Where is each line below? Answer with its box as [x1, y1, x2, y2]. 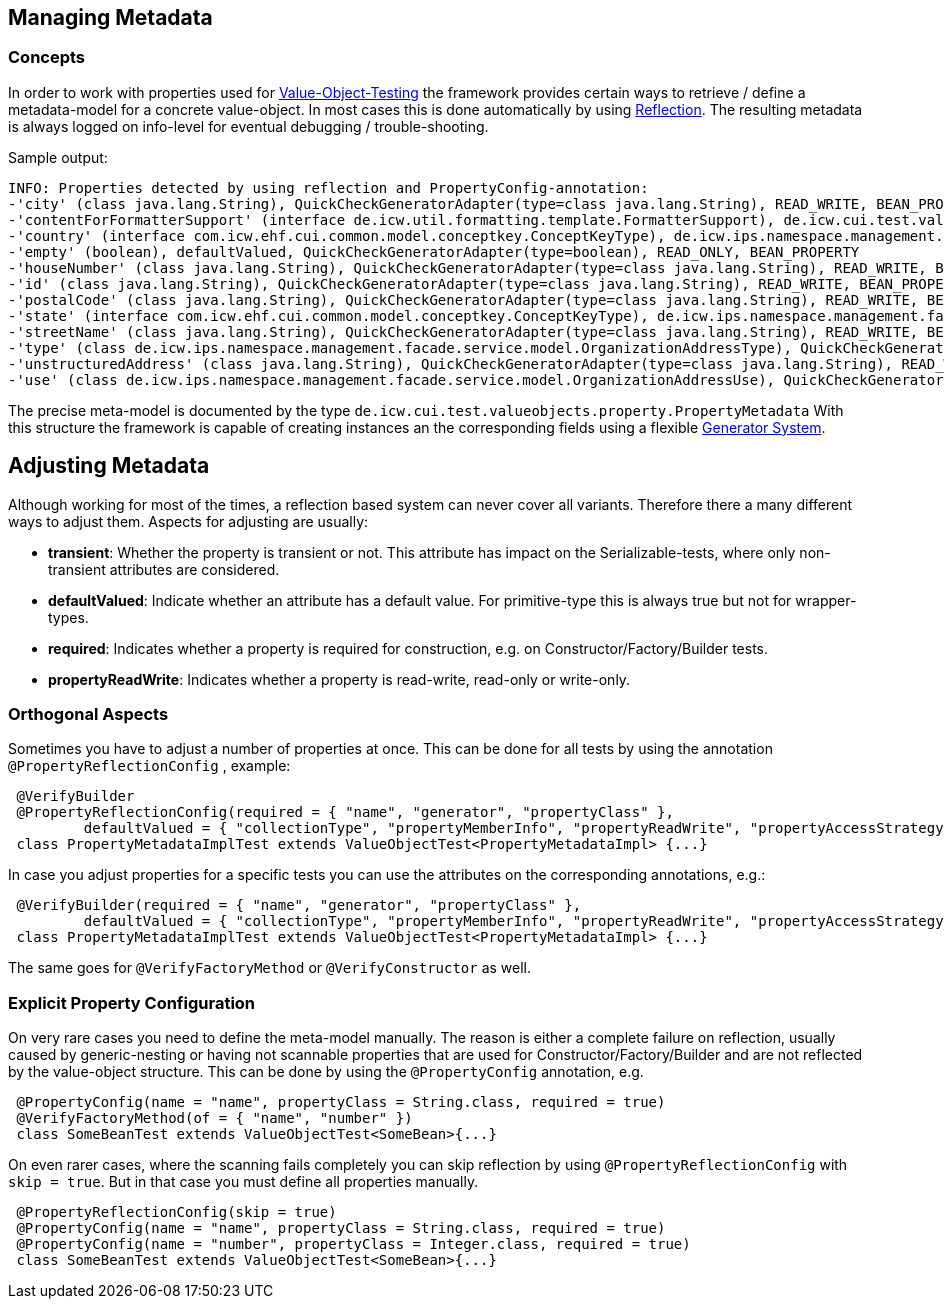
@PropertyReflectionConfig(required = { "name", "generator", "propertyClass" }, [16, 804, 674, 821]
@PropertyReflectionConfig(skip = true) [16, 1204, 337, 1221]
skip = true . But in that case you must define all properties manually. [8, 1173, 479, 1191]
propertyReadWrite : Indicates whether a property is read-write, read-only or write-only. [48, 670, 631, 688]
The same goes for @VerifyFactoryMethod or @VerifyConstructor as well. [8, 959, 532, 977]
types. [48, 608, 89, 626]
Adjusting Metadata [8, 453, 210, 479]
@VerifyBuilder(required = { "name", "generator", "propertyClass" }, [16, 897, 582, 914]
